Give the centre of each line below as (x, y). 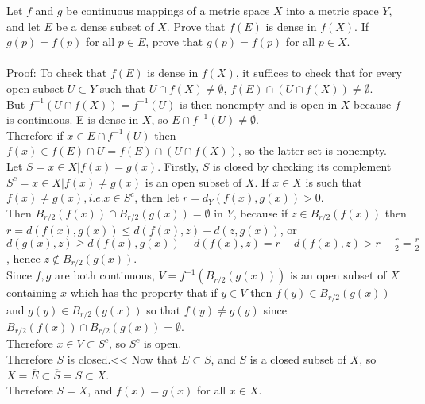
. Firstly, (178, 165)
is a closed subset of (298, 359)
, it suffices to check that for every (319, 73)
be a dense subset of (105, 26)
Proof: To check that (57, 73)
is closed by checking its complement (302, 165)
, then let (157, 197)
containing (32, 292)
